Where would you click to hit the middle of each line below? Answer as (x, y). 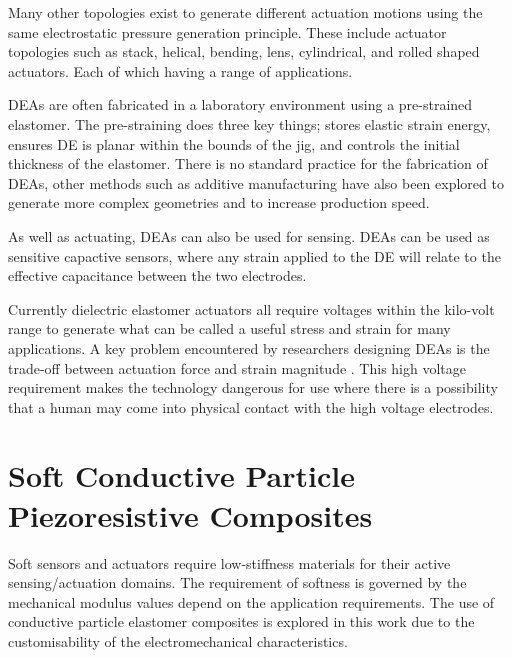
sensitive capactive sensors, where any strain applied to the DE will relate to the (254, 255)
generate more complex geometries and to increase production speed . (219, 202)
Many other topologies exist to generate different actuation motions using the (245, 12)
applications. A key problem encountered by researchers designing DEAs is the (249, 347)
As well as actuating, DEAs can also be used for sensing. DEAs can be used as (249, 235)
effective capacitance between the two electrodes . (157, 275)
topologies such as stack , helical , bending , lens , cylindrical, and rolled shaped (244, 51)
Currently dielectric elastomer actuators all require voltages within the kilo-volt (251, 308)
